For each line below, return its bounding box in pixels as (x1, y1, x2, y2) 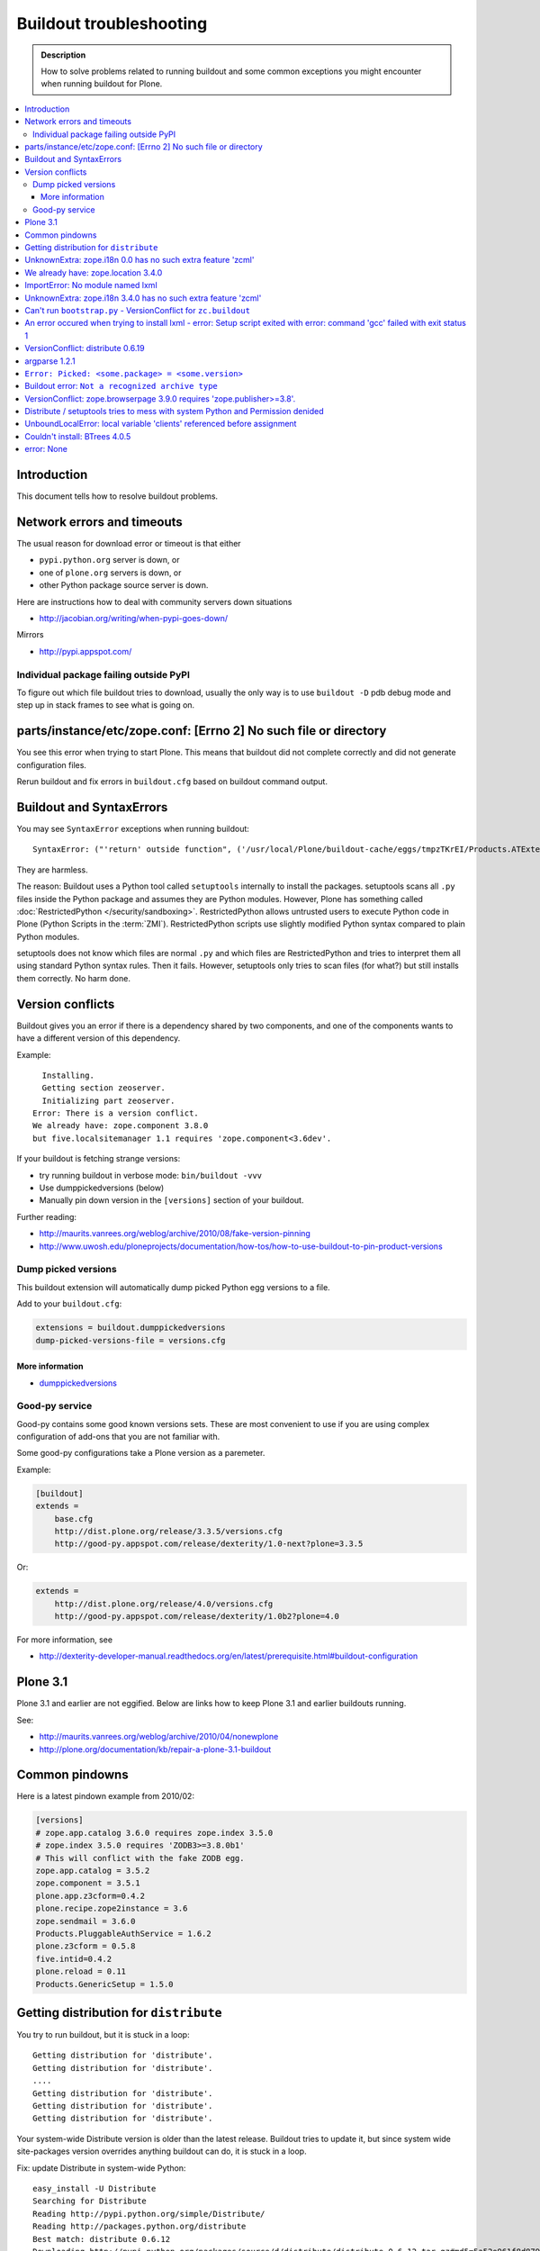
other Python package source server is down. (39, 580, 209, 591)
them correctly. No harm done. (16, 972, 130, 983)
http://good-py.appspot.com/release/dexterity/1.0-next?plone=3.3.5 (54, 1539, 364, 1549)
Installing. (41, 1070, 94, 1080)
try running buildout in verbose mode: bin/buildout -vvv (39, 1170, 263, 1180)
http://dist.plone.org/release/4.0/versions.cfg (54, 1598, 274, 1609)
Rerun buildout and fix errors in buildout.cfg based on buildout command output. (16, 776, 328, 787)
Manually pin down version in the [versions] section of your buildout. (39, 1195, 304, 1206)
